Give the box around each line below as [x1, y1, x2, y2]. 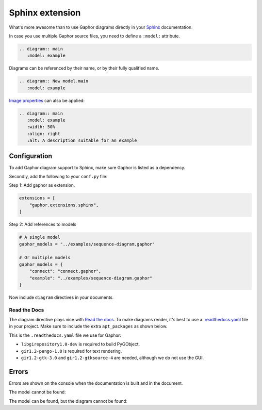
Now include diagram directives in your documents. [9, 294, 114, 300]
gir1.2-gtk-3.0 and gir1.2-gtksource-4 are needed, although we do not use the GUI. [21, 355, 204, 361]
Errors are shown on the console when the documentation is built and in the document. [9, 380, 183, 386]
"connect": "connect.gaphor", [29, 268, 101, 274]
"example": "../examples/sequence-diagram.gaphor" [29, 275, 152, 281]
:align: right [27, 131, 61, 136]
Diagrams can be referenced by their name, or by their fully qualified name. [9, 66, 160, 71]
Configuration [9, 152, 52, 160]
